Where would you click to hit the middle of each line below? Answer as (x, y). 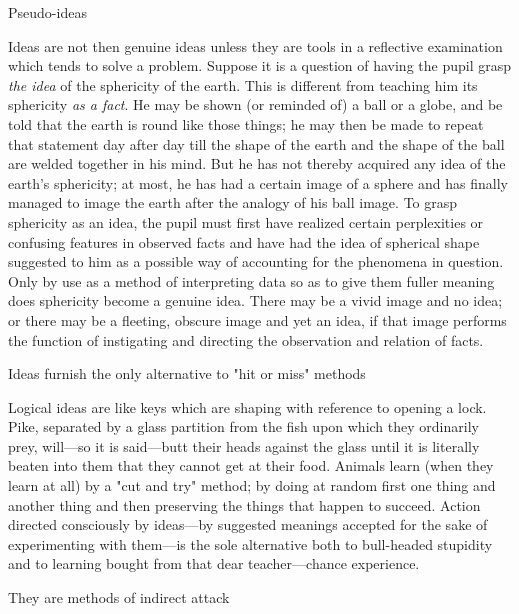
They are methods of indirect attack (119, 597)
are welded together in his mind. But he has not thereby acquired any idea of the (257, 163)
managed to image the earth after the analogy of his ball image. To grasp (233, 202)
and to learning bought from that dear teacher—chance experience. (214, 563)
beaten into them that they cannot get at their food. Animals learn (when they (251, 465)
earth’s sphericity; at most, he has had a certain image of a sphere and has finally (258, 182)
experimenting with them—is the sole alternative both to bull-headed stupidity (250, 543)
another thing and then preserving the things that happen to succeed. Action (244, 504)
